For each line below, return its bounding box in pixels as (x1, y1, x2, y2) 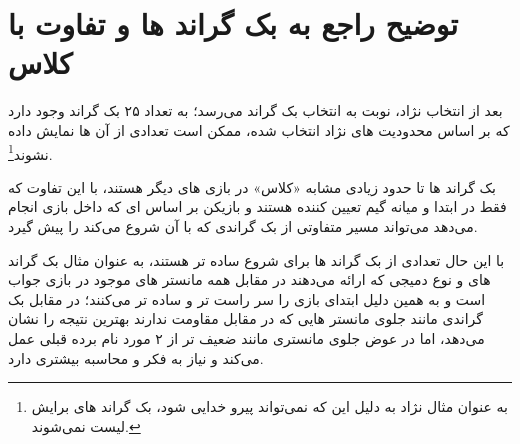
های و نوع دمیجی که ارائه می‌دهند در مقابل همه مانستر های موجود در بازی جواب (8, 269, 491, 290)
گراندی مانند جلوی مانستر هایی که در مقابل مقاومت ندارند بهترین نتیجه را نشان (8, 308, 483, 329)
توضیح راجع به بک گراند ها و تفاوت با (8, 3, 459, 44)
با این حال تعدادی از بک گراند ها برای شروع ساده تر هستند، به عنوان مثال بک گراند (8, 249, 505, 270)
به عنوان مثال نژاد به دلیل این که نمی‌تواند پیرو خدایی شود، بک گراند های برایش (31, 396, 508, 417)
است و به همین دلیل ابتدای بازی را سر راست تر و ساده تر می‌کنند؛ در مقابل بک (8, 288, 486, 309)
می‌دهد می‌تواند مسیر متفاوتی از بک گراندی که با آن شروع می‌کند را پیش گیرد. (8, 215, 478, 236)
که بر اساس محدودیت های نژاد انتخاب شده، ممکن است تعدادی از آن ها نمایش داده (8, 119, 510, 140)
